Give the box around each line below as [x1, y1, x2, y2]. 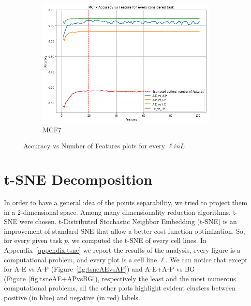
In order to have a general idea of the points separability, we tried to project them [4, 197, 248, 207]
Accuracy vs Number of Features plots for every [23, 141, 165, 151]
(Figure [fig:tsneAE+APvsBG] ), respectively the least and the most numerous [4, 273, 236, 283]
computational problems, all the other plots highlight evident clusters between [4, 283, 236, 293]
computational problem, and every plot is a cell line [4, 254, 157, 264]
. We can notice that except [165, 254, 248, 264]
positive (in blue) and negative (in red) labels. [4, 292, 140, 302]
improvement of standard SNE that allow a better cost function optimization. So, [4, 225, 245, 236]
